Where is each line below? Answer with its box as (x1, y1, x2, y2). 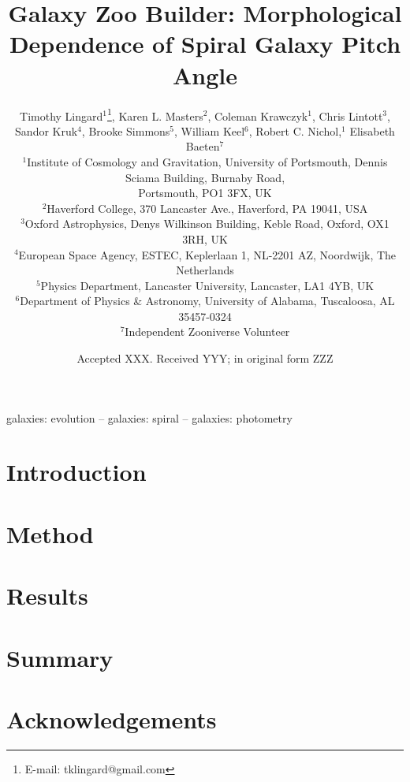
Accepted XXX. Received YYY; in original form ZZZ (76, 350, 334, 367)
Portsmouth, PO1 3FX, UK (138, 184, 272, 201)
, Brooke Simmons (81, 122, 170, 139)
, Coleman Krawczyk (207, 107, 308, 124)
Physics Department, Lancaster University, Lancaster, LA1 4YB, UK (40, 277, 375, 293)
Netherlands (176, 262, 234, 278)
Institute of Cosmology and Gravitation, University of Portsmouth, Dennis (27, 153, 388, 169)
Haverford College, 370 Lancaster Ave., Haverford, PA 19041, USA (47, 199, 368, 216)
